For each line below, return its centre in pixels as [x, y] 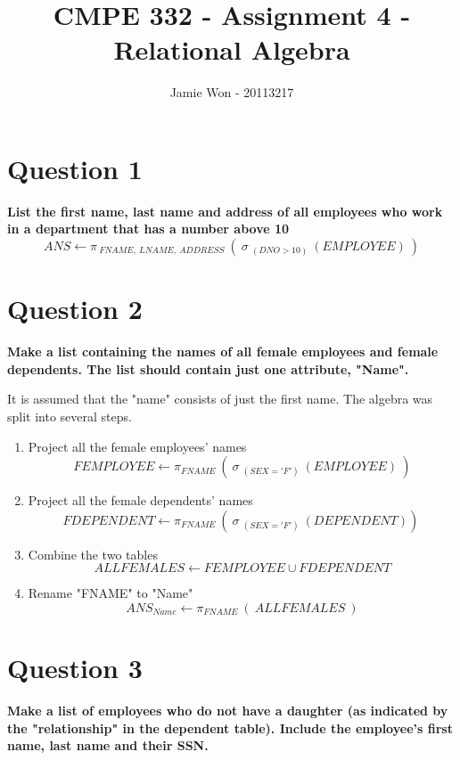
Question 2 [75, 309]
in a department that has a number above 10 [148, 229]
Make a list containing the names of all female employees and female [223, 351]
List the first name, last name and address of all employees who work [225, 211]
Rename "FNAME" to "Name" [111, 593]
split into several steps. [70, 416]
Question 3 [75, 668]
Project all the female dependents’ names [140, 500]
